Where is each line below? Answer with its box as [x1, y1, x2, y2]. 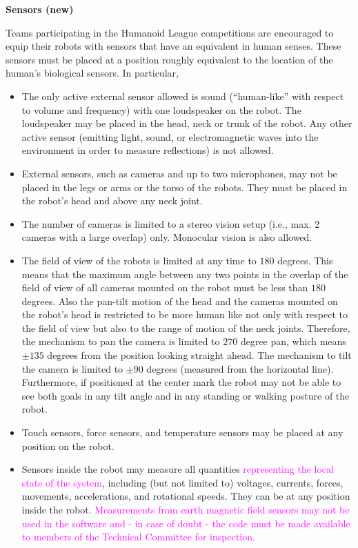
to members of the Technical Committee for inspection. [21, 529, 255, 544]
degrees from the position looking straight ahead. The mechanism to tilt [47, 348, 352, 362]
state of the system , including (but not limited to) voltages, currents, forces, [21, 475, 344, 489]
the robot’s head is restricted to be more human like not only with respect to [21, 307, 348, 322]
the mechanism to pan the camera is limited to [21, 334, 220, 349]
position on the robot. [21, 438, 115, 453]
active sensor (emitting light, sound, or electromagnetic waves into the [21, 129, 319, 144]
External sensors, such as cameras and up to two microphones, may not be [21, 166, 337, 180]
